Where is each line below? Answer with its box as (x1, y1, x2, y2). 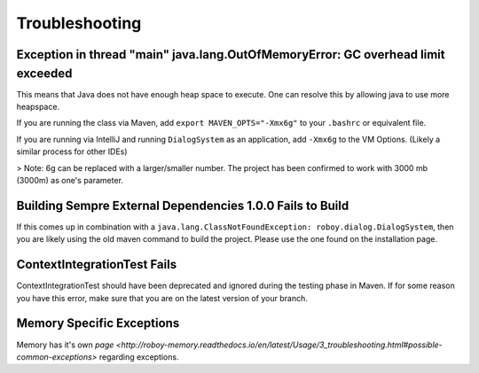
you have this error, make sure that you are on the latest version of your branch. (16, 292, 308, 303)
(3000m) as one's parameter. (16, 175, 124, 185)
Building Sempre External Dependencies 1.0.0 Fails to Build (16, 198, 349, 213)
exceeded (16, 66, 73, 81)
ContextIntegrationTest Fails (16, 257, 177, 272)
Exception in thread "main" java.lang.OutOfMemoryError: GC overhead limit (16, 47, 445, 62)
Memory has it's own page (16, 339, 114, 350)
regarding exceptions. (98, 351, 179, 362)
